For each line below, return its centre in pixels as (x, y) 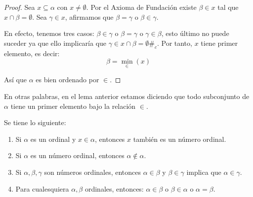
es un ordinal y (53, 139)
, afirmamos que (89, 16)
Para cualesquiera (42, 188)
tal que (228, 7)
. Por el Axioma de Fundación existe (141, 7)
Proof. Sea (20, 7)
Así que (15, 80)
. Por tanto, (174, 43)
